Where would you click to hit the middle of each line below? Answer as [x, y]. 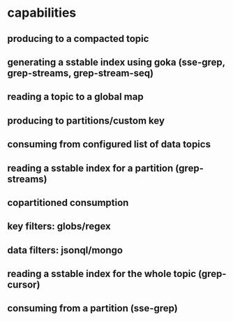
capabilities [42, 13]
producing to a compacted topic [78, 39]
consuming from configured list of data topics [109, 144]
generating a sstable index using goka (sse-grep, [116, 62]
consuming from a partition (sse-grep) [92, 308]
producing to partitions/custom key [86, 120]
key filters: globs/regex [59, 226]
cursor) [24, 285]
